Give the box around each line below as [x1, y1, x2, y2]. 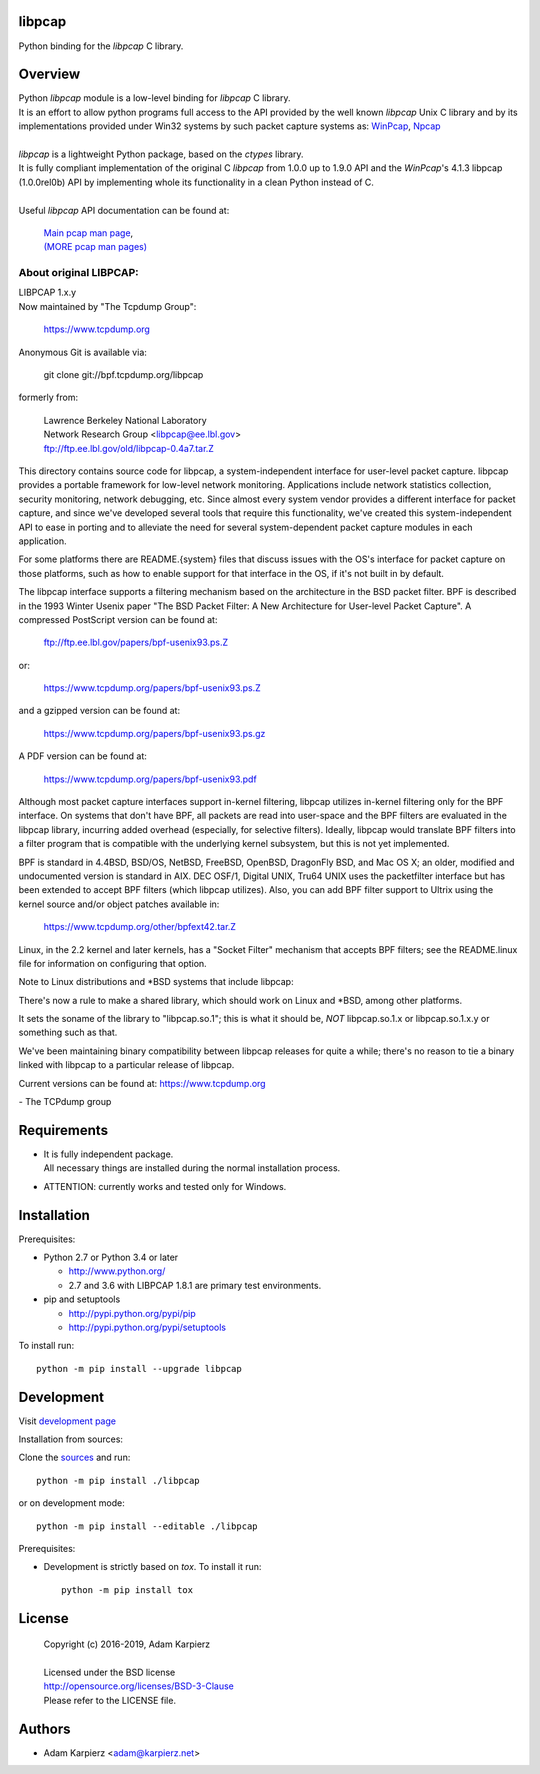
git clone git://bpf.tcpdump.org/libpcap [43, 369, 204, 381]
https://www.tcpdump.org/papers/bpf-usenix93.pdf [43, 773, 257, 785]
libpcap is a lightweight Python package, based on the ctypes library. [18, 148, 304, 160]
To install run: [18, 1340, 75, 1352]
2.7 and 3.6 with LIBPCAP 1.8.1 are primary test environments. [68, 1279, 322, 1291]
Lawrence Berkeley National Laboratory [43, 414, 207, 426]
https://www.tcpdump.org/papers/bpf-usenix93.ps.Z [43, 682, 262, 694]
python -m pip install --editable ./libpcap [36, 1520, 259, 1532]
